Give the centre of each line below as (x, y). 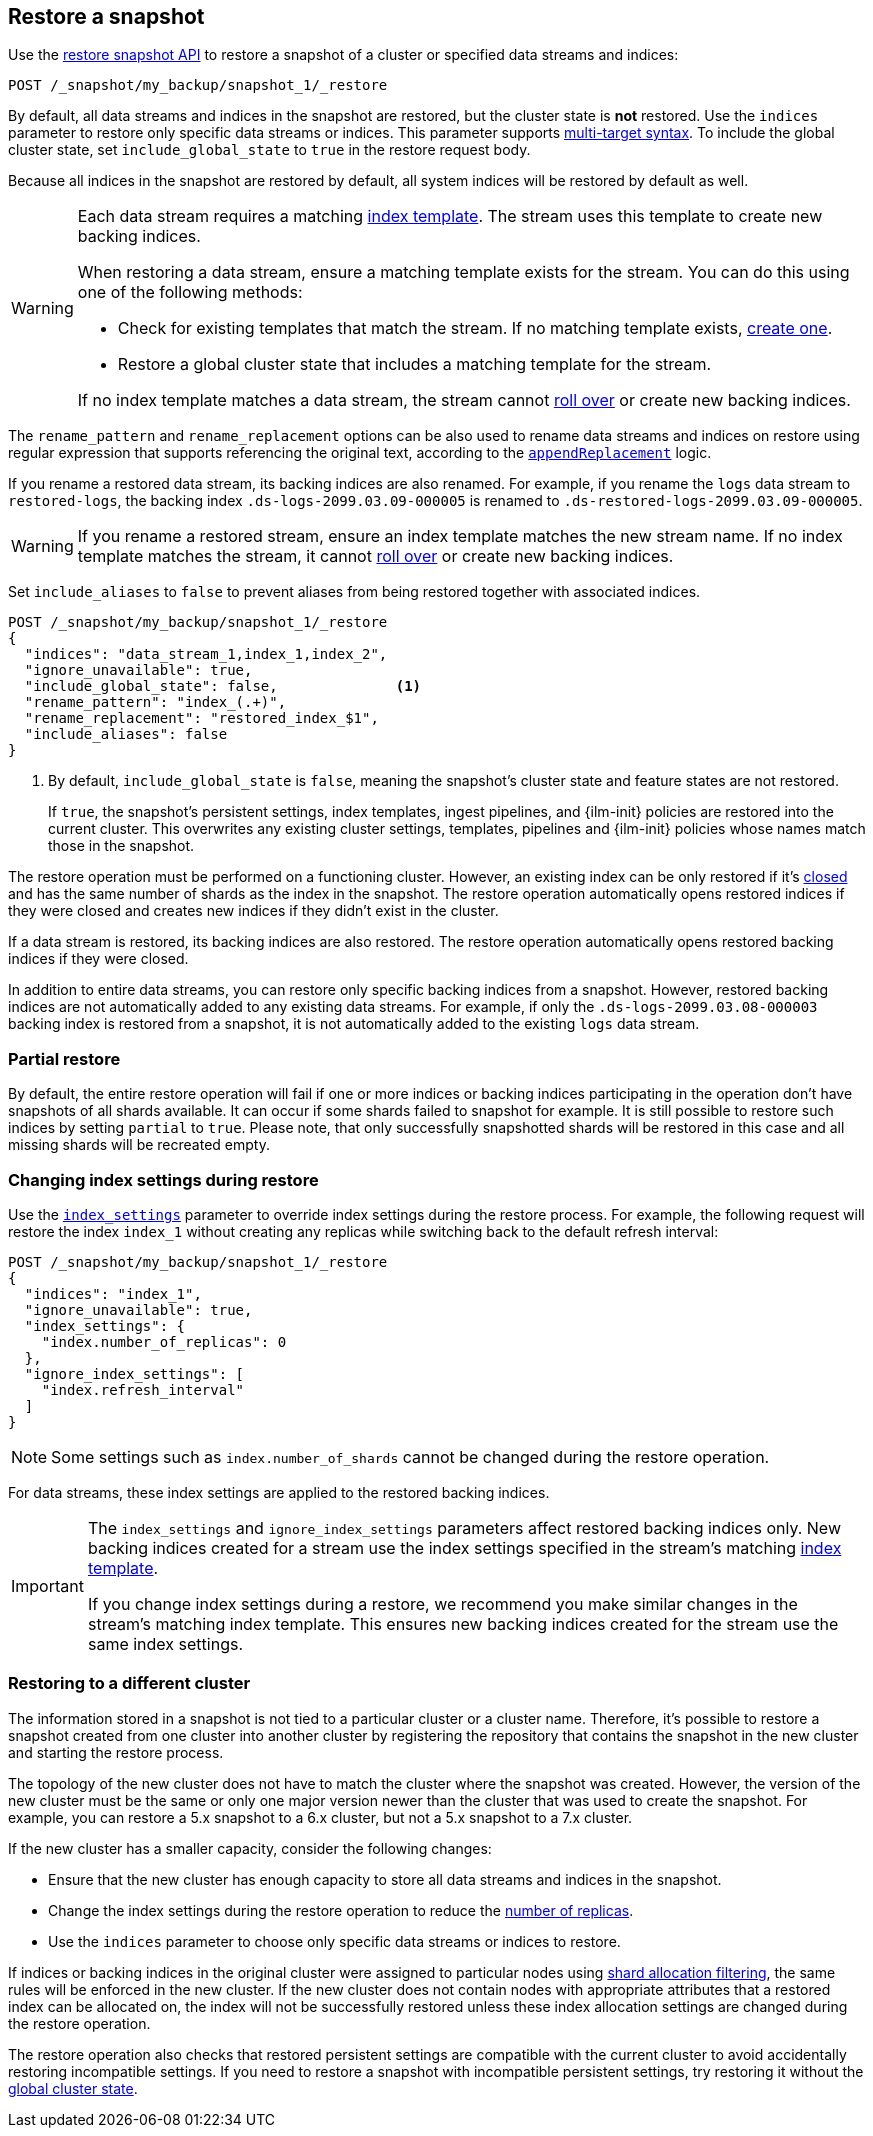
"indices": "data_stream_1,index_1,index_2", (206, 654)
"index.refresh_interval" (143, 1389)
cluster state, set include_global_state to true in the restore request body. (269, 150)
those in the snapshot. (121, 846)
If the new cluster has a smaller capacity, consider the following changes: (250, 1848)
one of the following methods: (190, 292)
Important (47, 1585)
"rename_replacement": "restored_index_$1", (201, 718)
